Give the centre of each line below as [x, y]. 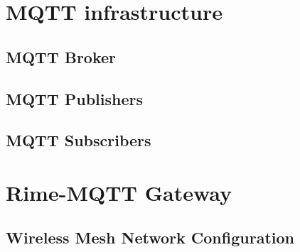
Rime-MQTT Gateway [119, 192]
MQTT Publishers [74, 98]
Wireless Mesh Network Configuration [150, 237]
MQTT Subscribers [79, 140]
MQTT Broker [61, 56]
